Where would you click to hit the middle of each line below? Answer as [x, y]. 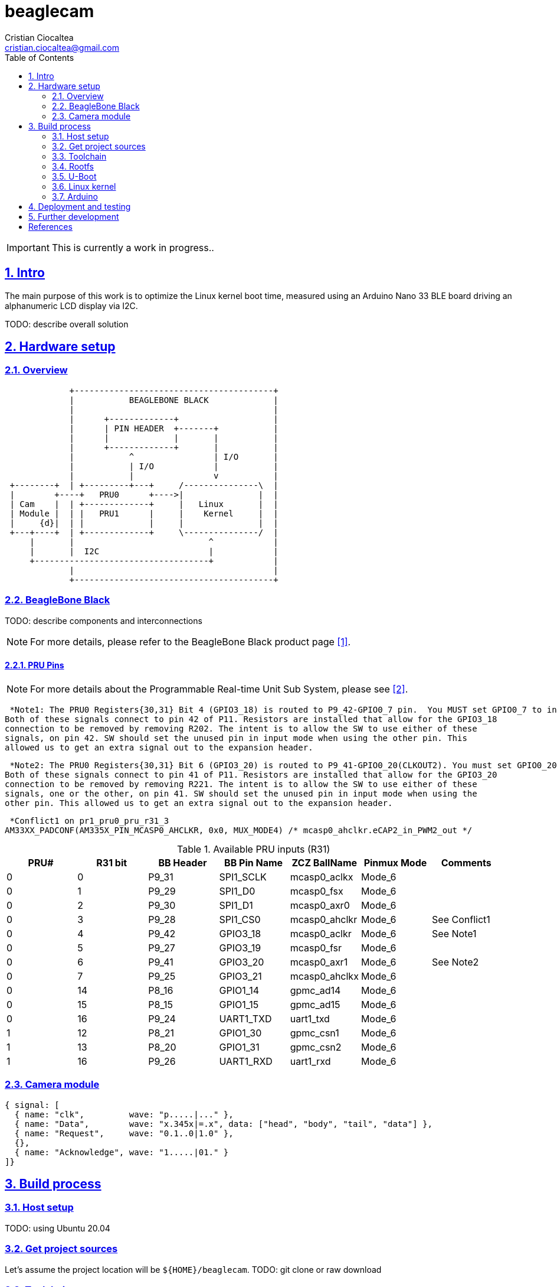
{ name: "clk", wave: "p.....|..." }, [124, 1114]
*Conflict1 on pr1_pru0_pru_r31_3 [89, 820]
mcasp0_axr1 [319, 962]
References [50, 226]
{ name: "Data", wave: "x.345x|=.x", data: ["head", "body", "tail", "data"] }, [223, 1124]
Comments [466, 862]
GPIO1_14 [239, 990]
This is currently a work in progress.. [133, 247]
